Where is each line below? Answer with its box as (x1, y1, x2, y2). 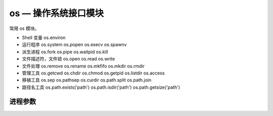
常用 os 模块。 (9, 25, 39, 31)
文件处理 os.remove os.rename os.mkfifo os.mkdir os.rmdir (22, 63, 145, 69)
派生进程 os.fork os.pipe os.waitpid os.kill (22, 49, 108, 55)
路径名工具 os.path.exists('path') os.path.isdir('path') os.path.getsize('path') (22, 84, 180, 90)
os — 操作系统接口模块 (9, 8, 104, 19)
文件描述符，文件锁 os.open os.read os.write (22, 56, 115, 62)
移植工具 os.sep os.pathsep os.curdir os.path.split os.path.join (22, 77, 152, 83)
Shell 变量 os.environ (22, 34, 66, 41)
